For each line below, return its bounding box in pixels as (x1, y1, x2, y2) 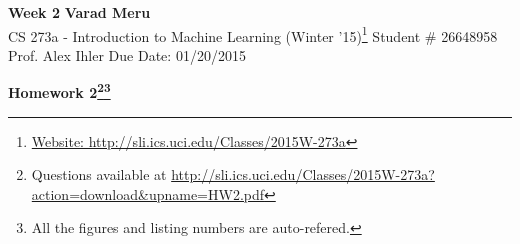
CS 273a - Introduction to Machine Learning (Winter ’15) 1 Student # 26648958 (8, 22, 498, 46)
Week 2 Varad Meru (8, 2, 151, 22)
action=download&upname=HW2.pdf (31, 183, 265, 204)
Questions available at (31, 164, 167, 185)
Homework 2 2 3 (8, 79, 111, 103)
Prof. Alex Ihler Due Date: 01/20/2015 (8, 44, 246, 65)
